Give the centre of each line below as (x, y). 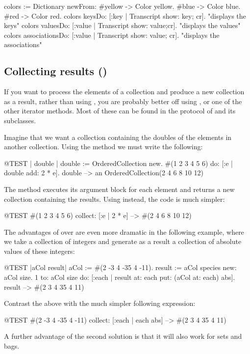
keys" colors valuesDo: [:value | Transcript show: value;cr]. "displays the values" (122, 25)
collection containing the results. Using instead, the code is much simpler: (114, 199)
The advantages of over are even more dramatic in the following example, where (124, 231)
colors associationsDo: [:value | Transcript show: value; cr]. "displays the (112, 35)
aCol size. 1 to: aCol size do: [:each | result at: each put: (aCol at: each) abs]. (120, 277)
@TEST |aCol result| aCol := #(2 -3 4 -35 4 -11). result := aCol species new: (120, 267)
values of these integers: (39, 251)
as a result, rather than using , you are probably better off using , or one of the (123, 101)
